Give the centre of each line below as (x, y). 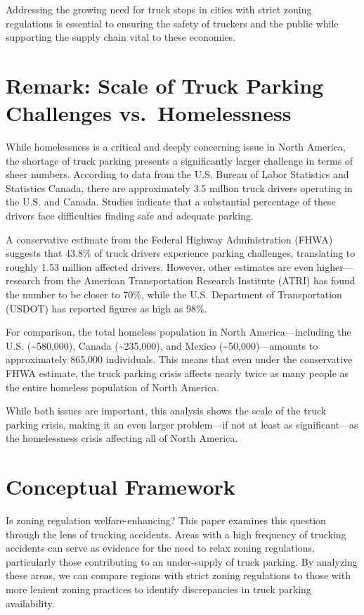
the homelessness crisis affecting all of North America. (122, 438)
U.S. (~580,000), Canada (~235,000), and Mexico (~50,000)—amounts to (162, 345)
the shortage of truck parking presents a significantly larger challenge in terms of (180, 160)
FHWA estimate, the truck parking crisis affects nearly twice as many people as (177, 373)
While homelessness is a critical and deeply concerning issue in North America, (176, 147)
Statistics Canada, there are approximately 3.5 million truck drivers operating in (179, 188)
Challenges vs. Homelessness (149, 113)
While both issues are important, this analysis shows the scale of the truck (166, 411)
